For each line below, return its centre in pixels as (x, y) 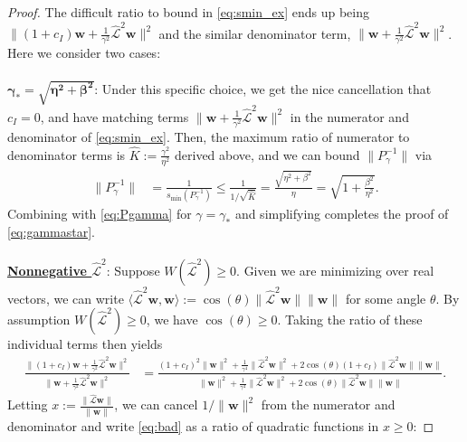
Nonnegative (47, 270)
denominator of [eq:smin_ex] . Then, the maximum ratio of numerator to (209, 137)
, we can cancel (156, 404)
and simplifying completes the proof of (342, 214)
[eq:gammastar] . (51, 231)
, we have (172, 320)
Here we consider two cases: (84, 53)
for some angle (386, 298)
